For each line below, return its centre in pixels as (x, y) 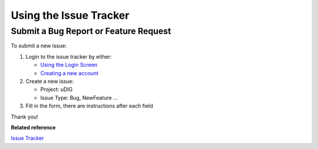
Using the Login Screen (69, 65)
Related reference (33, 127)
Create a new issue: (49, 81)
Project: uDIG (57, 89)
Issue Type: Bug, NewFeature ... (79, 97)
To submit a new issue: (39, 46)
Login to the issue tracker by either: (69, 56)
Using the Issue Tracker (70, 15)
